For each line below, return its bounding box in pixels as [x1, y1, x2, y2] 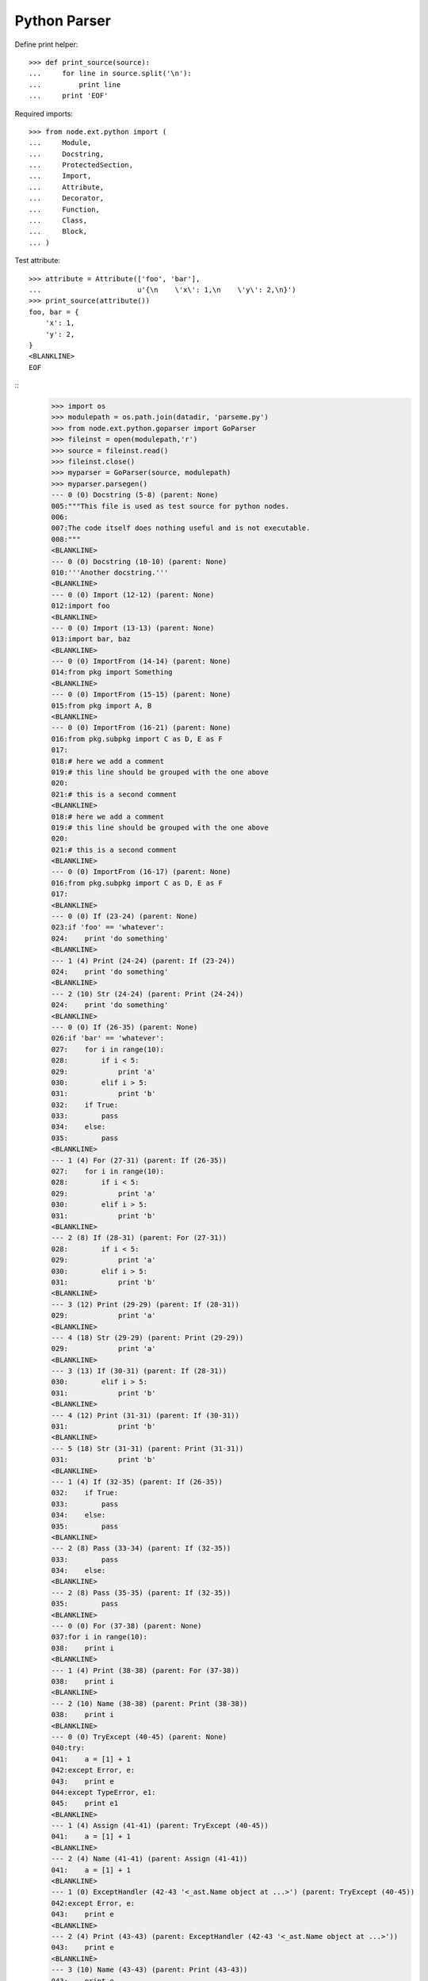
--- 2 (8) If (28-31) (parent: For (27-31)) [51, 1233, 227, 1242]
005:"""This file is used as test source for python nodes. [51, 502, 290, 510]
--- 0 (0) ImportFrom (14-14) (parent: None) [51, 657, 231, 666]
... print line [29, 80, 121, 89]
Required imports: [14, 109, 73, 118]
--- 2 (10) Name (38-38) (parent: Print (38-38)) [51, 1699, 248, 1708]
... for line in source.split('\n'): [29, 69, 192, 78]
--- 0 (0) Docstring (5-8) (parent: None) [51, 490, 219, 499]
